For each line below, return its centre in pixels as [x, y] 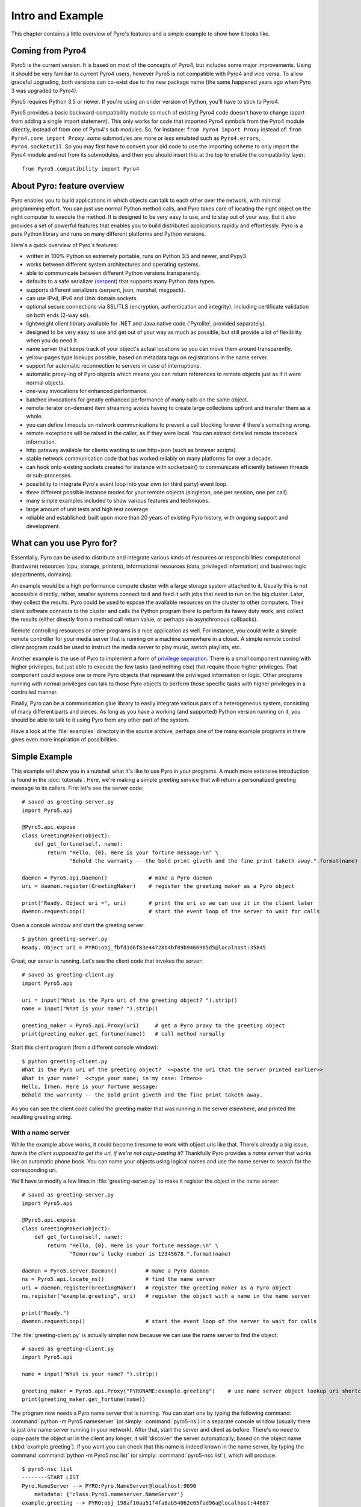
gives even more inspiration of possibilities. [65, 740]
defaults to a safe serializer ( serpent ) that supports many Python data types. [121, 282]
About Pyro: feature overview [68, 186]
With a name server [40, 1132]
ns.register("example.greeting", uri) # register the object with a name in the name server [166, 1296]
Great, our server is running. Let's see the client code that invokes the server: [107, 961]
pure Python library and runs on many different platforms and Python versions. [109, 234]
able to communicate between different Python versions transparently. [113, 273]
